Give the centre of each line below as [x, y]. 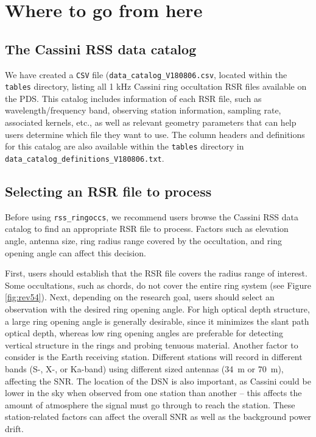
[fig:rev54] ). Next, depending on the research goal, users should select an [140, 297]
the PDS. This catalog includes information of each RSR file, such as [133, 98]
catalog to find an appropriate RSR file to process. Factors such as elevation [147, 229]
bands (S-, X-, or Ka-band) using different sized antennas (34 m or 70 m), [144, 368]
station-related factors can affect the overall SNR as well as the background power [158, 417]
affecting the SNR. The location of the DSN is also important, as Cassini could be [158, 381]
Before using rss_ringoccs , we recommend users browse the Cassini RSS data [152, 216]
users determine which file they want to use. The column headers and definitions [155, 134]
